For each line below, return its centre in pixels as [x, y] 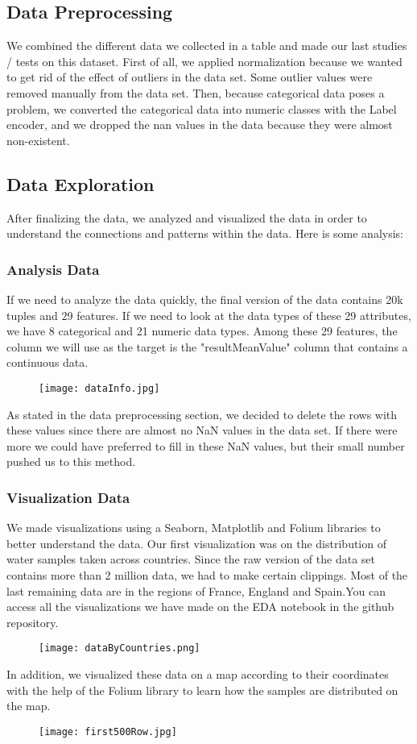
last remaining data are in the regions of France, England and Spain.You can [196, 590]
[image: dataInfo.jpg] [99, 388]
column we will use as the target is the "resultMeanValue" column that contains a [207, 346]
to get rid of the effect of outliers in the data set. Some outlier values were [190, 77]
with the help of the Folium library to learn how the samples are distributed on [202, 690]
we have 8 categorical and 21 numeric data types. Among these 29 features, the [202, 331]
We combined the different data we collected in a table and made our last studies [207, 46]
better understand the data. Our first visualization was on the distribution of [196, 543]
